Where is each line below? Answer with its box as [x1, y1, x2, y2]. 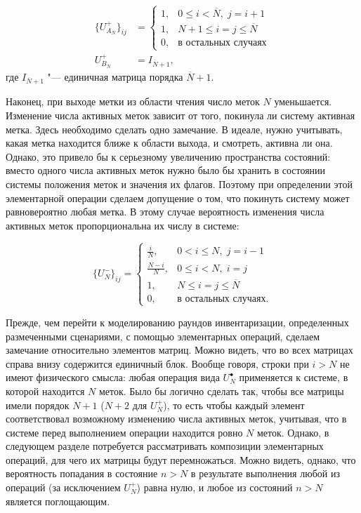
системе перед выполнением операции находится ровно [6, 425, 243, 439]
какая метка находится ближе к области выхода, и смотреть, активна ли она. [6, 135, 333, 150]
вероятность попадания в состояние [6, 466, 158, 481]
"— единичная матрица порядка [47, 69, 183, 84]
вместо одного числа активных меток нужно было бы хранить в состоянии [6, 163, 326, 178]
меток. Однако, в [256, 425, 329, 439]
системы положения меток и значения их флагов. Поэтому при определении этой [6, 177, 353, 192]
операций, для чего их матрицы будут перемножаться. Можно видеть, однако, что [6, 452, 356, 467]
